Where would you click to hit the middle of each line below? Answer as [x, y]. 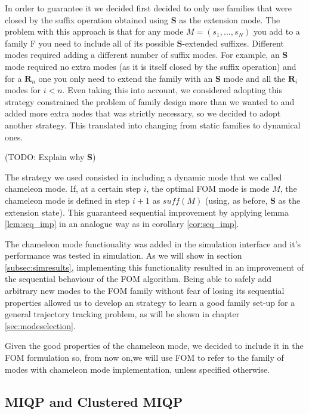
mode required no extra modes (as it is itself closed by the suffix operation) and [151, 66]
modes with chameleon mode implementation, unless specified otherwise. [137, 369]
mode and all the [254, 78]
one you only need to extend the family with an [126, 78]
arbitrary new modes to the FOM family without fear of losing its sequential [145, 291]
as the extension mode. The [230, 19]
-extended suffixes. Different [233, 43]
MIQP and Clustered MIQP [94, 401]
